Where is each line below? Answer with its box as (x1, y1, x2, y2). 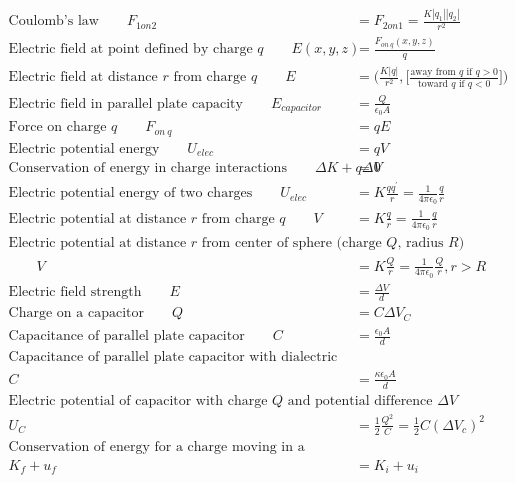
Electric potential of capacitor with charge (8, 393, 268, 408)
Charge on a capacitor (8, 306, 144, 321)
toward (418, 78, 448, 89)
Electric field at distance (8, 70, 158, 85)
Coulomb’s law (8, 14, 99, 29)
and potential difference (287, 393, 433, 408)
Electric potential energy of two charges (8, 186, 253, 201)
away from (410, 67, 456, 78)
